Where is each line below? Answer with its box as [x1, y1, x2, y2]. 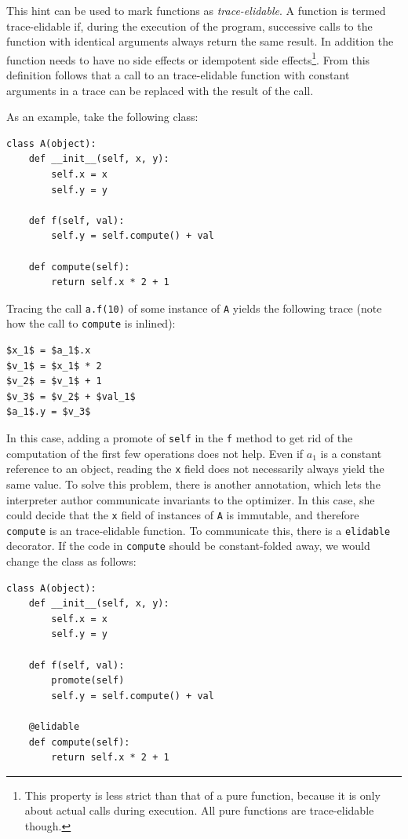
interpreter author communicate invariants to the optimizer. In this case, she [6, 491, 375, 507]
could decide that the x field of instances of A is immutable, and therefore [6, 507, 359, 523]
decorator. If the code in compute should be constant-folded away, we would [6, 537, 370, 554]
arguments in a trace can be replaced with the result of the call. [6, 82, 314, 98]
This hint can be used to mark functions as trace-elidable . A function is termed [6, 2, 386, 18]
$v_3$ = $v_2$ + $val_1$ [6, 390, 136, 402]
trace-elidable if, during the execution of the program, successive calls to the [6, 17, 373, 34]
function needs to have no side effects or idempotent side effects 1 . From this [6, 49, 370, 68]
